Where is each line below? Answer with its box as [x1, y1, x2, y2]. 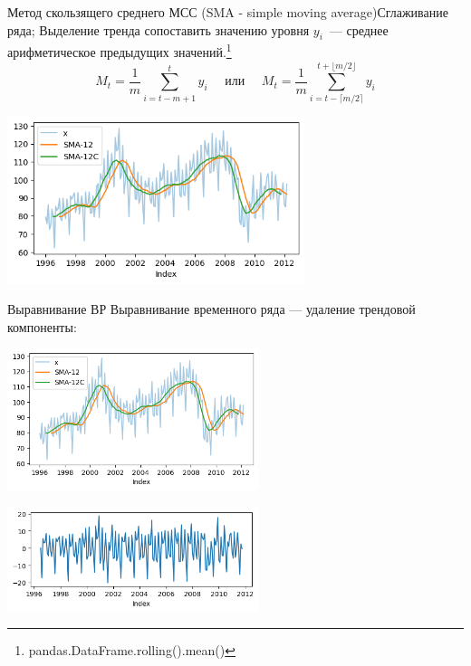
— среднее [329, 20, 389, 39]
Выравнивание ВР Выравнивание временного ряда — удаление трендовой [7, 300, 416, 319]
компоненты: [7, 317, 77, 336]
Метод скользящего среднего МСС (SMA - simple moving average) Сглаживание [7, 3, 448, 21]
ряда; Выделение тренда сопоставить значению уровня [7, 20, 310, 39]
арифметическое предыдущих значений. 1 [7, 40, 232, 62]
